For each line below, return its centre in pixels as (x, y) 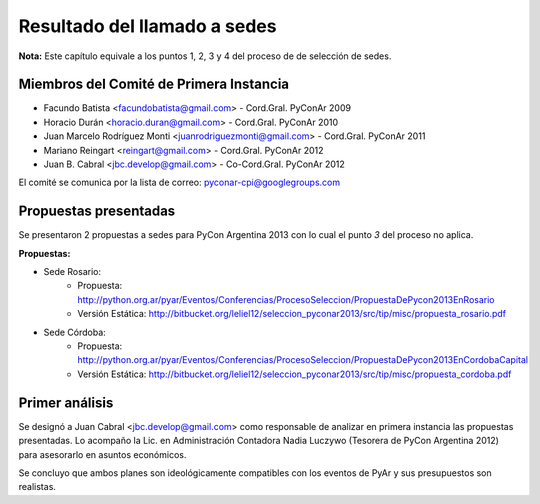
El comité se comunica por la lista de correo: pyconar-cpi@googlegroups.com (179, 182)
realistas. (37, 487)
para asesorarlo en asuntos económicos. (102, 454)
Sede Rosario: (72, 272)
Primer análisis (66, 402)
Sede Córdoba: (75, 332)
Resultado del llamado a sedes (147, 26)
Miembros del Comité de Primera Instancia (154, 84)
